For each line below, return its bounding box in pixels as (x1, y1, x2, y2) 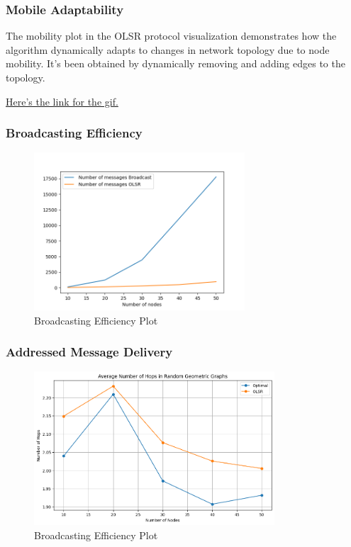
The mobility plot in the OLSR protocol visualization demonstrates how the (6, 28, 337, 43)
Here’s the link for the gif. (6, 94, 118, 108)
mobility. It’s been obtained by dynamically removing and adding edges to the (6, 56, 345, 71)
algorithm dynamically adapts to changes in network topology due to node (6, 42, 330, 57)
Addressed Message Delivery (6, 343, 173, 361)
